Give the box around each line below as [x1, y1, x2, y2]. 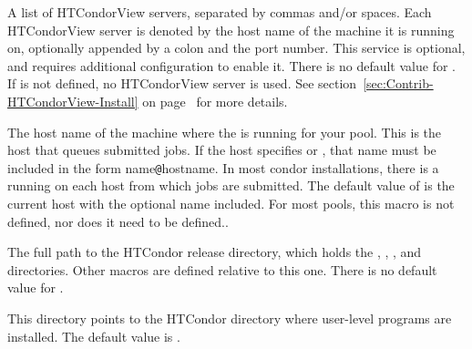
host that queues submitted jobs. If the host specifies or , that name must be [7, 140, 436, 159]
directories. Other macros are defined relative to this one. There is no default [7, 260, 437, 279]
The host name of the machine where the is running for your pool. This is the [7, 122, 442, 141]
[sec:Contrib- [363, 74, 434, 93]
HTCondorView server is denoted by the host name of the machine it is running [7, 20, 455, 39]
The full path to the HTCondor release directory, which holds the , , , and [7, 242, 422, 262]
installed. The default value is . [7, 326, 180, 345]
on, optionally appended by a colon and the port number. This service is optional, [7, 38, 466, 57]
